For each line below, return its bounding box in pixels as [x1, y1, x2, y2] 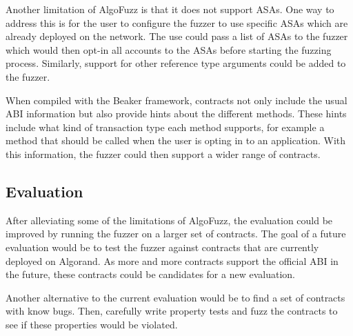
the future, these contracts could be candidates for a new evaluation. [6, 267, 295, 281]
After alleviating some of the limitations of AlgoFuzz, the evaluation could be [6, 213, 333, 227]
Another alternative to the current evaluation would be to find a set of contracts [6, 290, 345, 304]
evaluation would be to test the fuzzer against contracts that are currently [6, 239, 319, 254]
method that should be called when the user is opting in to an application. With [6, 133, 346, 148]
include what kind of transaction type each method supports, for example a [6, 119, 325, 134]
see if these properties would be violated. [6, 317, 178, 331]
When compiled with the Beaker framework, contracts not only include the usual [6, 92, 347, 107]
